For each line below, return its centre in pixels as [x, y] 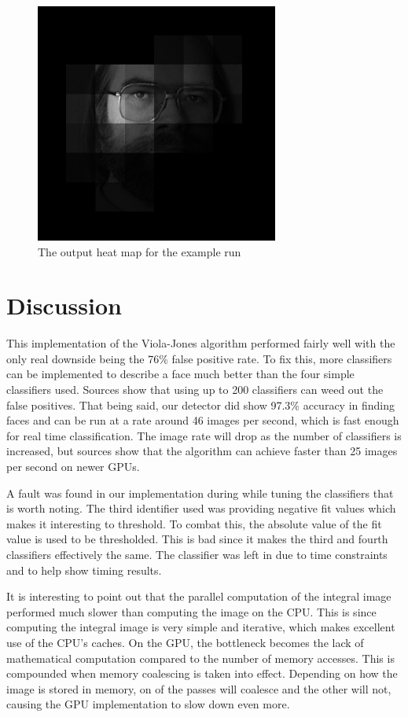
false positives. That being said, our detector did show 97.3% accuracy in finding [201, 404]
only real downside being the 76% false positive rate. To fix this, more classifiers [199, 358]
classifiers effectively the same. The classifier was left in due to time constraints [197, 554]
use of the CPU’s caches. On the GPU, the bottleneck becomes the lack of [185, 642]
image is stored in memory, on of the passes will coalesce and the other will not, [199, 688]
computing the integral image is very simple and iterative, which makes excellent [201, 627]
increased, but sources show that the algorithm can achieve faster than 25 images [202, 451]
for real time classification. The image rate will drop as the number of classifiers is [204, 435]
